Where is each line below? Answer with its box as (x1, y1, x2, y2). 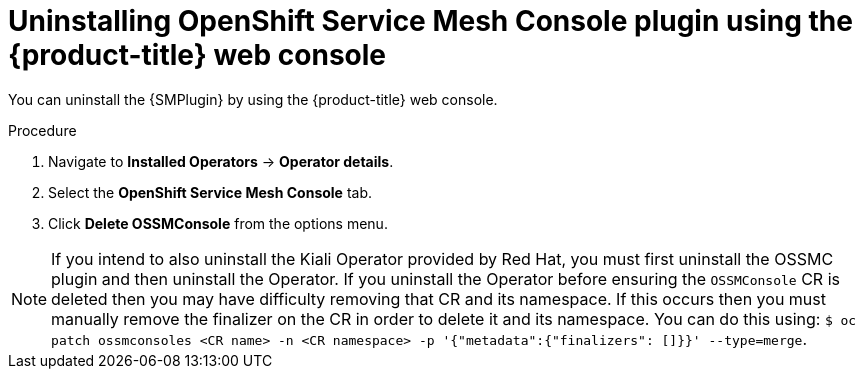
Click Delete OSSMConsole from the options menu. (48, 214, 388, 232)
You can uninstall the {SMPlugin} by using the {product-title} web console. (8, 90, 498, 108)
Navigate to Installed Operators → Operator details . (48, 152, 394, 170)
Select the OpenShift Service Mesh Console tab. (48, 183, 373, 201)
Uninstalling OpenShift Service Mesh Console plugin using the (8, 4, 853, 38)
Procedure (8, 121, 77, 139)
